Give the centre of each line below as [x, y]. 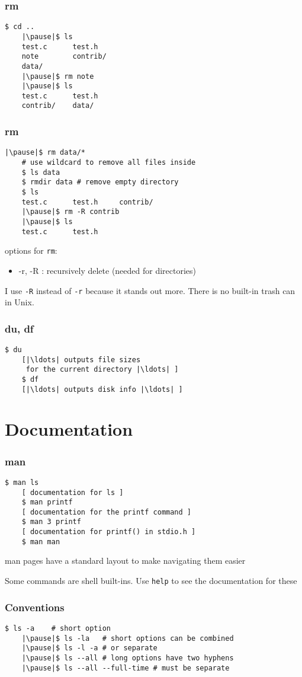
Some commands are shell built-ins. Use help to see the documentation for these [151, 581]
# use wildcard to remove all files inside [109, 162]
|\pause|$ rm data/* [45, 153]
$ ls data [41, 172]
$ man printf [47, 502]
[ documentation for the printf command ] [106, 512]
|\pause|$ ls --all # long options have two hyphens [128, 658]
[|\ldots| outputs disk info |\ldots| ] [102, 389]
